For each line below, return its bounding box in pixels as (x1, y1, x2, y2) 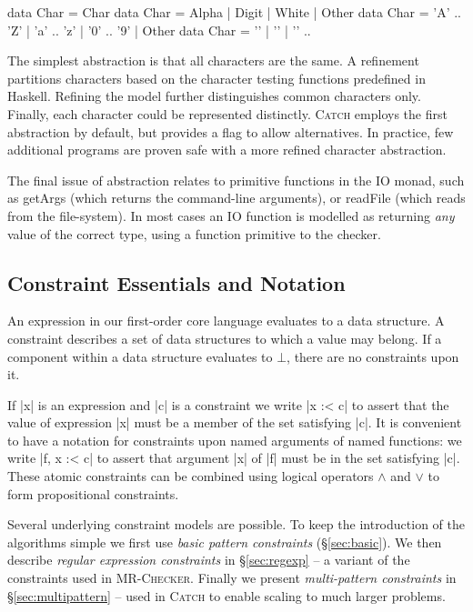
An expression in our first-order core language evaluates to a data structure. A (7, 311, 445, 330)
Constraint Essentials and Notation (7, 268, 346, 296)
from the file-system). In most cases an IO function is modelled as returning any (7, 206, 455, 225)
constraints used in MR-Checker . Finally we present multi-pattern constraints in (7, 568, 457, 587)
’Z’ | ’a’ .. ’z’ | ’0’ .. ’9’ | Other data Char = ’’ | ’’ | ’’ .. (7, 20, 311, 39)
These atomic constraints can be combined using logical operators (7, 467, 374, 486)
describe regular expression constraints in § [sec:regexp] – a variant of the (7, 550, 410, 569)
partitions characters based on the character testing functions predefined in (7, 68, 426, 87)
